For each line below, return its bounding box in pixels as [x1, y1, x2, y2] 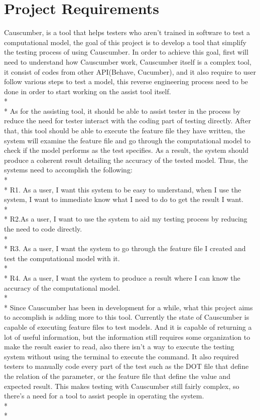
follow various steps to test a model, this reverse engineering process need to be [4, 76, 248, 87]
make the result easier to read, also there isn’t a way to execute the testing [4, 341, 234, 352]
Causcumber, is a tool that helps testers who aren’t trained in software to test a [4, 27, 250, 38]
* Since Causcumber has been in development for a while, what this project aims [4, 302, 253, 312]
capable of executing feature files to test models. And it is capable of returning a [4, 321, 252, 332]
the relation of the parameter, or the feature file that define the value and [4, 370, 230, 381]
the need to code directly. [4, 224, 82, 234]
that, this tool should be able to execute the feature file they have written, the [4, 125, 245, 136]
